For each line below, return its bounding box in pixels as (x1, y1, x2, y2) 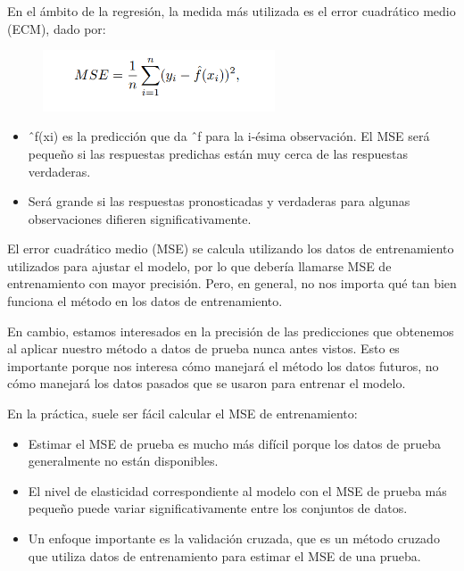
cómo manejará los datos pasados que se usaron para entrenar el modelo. (7, 374, 406, 393)
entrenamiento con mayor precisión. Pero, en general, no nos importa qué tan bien (7, 274, 457, 293)
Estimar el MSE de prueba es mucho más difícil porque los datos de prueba (28, 434, 441, 452)
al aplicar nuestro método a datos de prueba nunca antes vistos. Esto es (7, 339, 400, 358)
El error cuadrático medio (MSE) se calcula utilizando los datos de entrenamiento (7, 239, 454, 258)
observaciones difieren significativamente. (28, 209, 252, 228)
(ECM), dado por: (7, 19, 106, 37)
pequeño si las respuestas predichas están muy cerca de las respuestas (28, 144, 409, 162)
